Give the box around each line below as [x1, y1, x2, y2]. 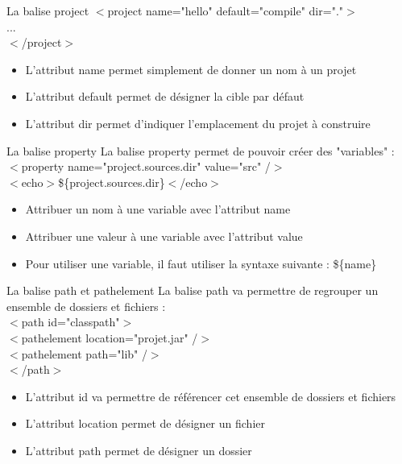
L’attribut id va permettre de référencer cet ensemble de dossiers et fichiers [25, 387, 396, 404]
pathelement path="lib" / [21, 345, 147, 362]
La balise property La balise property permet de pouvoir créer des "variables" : [6, 142, 395, 159]
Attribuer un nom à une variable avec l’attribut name [25, 201, 291, 217]
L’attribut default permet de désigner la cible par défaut [25, 88, 305, 105]
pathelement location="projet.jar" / [21, 329, 198, 346]
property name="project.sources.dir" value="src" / [21, 158, 271, 175]
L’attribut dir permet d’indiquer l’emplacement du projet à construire [25, 114, 371, 131]
